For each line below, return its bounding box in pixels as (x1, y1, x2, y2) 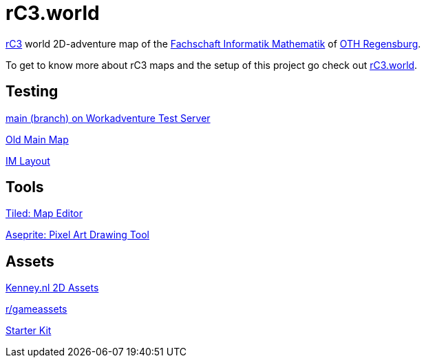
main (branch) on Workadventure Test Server (6, 112, 211, 124)
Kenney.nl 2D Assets (6, 282, 99, 294)
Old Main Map (6, 133, 69, 145)
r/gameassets (6, 303, 67, 315)
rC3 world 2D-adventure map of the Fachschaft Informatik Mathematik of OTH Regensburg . (6, 37, 421, 50)
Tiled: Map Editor (6, 207, 83, 220)
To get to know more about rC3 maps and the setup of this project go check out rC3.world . (6, 59, 418, 71)
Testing (6, 83, 58, 101)
